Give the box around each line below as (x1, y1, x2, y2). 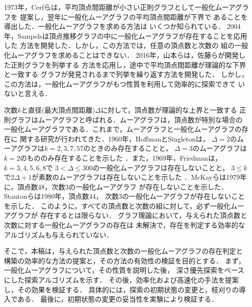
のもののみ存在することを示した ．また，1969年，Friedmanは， (20, 152, 222, 163)
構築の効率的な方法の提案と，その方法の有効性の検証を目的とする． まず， (4, 255, 245, 265)
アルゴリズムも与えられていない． (4, 229, 114, 239)
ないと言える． (4, 88, 52, 98)
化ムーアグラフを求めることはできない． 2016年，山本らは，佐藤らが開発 (4, 49, 239, 60)
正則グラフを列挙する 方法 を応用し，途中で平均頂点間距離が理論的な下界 (10, 59, 246, 70)
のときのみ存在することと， (83, 143, 172, 153)
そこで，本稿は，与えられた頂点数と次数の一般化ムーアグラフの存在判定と (4, 246, 243, 256)
